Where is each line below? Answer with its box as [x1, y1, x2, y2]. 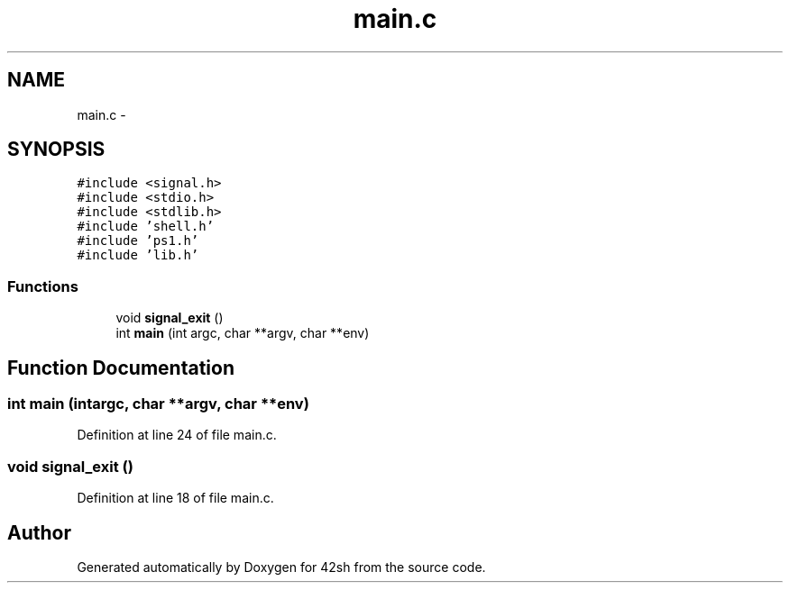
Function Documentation [7, 356, 234, 379]
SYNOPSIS [7, 138, 106, 161]
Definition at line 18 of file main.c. [77, 490, 274, 506]
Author [7, 521, 71, 544]
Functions [7, 277, 78, 295]
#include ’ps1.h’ [77, 233, 199, 249]
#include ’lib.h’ [77, 248, 199, 263]
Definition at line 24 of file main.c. [77, 427, 277, 443]
